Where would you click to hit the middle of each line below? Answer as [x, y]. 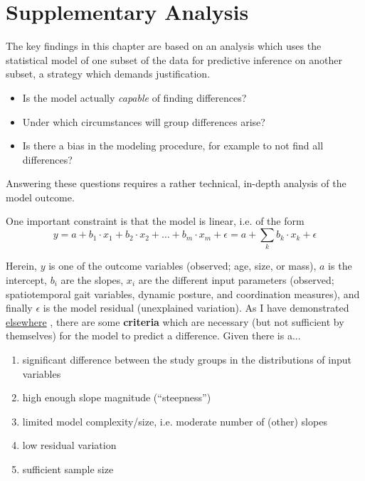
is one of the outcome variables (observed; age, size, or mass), [182, 266]
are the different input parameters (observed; [236, 279]
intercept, [26, 279]
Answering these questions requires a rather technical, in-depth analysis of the [176, 183]
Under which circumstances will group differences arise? [144, 121]
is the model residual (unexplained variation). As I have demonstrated [196, 308]
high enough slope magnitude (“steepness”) [117, 397]
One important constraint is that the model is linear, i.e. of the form [155, 221]
